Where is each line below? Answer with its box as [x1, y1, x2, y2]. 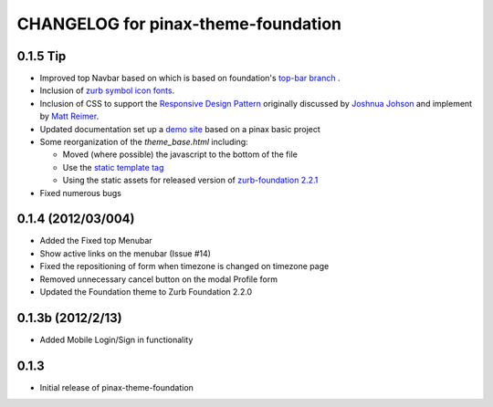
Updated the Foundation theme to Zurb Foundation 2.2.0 [39, 287, 253, 297]
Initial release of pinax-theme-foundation [39, 381, 194, 392]
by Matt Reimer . [39, 110, 100, 122]
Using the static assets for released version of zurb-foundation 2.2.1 [62, 174, 319, 186]
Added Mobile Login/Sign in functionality [39, 334, 194, 345]
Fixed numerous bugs [39, 187, 122, 198]
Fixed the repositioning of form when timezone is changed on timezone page [39, 261, 330, 272]
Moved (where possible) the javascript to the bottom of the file [62, 149, 299, 160]
